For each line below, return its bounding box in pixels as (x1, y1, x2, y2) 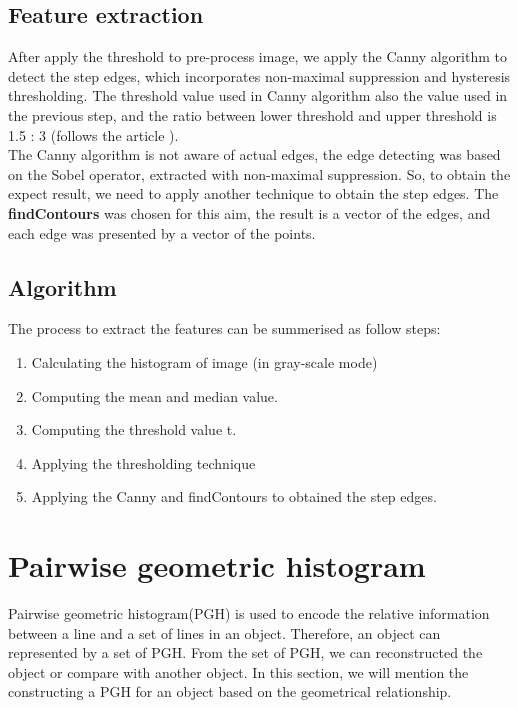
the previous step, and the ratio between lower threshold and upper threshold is (8, 104, 497, 125)
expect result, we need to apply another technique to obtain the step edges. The (8, 183, 499, 204)
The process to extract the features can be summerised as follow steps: (8, 318, 441, 339)
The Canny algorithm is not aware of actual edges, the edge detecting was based (8, 144, 501, 165)
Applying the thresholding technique (31, 452, 256, 473)
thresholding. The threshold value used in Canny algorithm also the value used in (8, 85, 508, 106)
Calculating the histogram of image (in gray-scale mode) (31, 351, 378, 372)
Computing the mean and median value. (31, 385, 278, 406)
